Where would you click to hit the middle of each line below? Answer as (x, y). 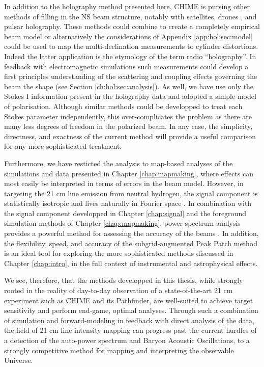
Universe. (19, 360)
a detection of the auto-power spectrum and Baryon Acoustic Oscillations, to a (127, 340)
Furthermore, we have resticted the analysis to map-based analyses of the (119, 163)
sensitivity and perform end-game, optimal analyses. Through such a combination (131, 310)
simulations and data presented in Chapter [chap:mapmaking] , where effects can (129, 173)
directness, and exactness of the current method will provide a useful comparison (130, 136)
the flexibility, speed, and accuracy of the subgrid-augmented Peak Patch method (131, 243)
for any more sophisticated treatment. (63, 146)
